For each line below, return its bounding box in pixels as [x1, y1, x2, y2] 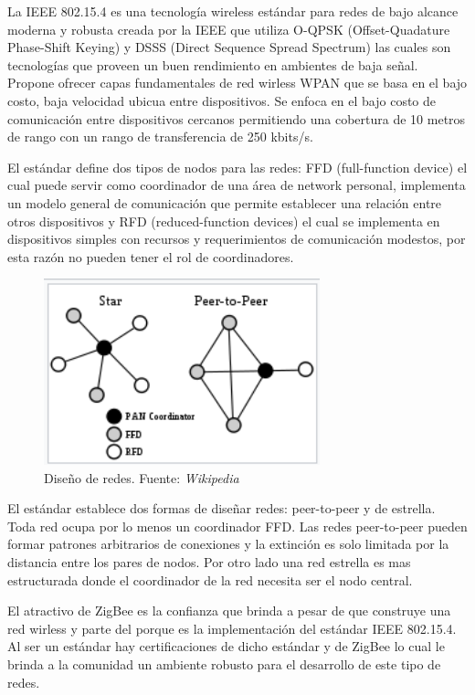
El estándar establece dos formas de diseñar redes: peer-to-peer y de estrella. [7, 499, 436, 518]
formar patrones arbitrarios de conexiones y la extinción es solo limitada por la [7, 534, 449, 553]
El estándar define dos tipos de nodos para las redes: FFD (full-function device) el [7, 157, 468, 176]
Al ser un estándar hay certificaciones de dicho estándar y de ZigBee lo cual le [7, 637, 445, 656]
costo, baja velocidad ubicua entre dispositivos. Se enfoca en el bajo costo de [7, 90, 437, 110]
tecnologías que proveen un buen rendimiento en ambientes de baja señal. [7, 55, 418, 74]
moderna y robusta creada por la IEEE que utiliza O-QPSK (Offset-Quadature [7, 19, 450, 38]
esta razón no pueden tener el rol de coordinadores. [7, 247, 294, 266]
